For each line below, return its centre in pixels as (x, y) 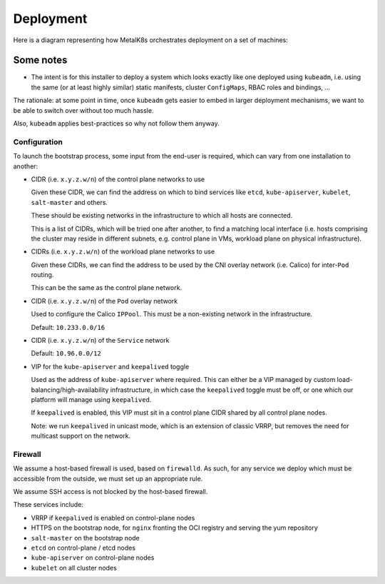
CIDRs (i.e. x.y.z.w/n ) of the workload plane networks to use (123, 252)
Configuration (38, 141)
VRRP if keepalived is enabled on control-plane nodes (113, 518)
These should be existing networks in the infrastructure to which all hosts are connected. (162, 216)
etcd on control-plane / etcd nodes (83, 548)
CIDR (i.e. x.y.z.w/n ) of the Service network (101, 341)
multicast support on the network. (81, 436)
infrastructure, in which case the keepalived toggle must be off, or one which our (232, 390)
